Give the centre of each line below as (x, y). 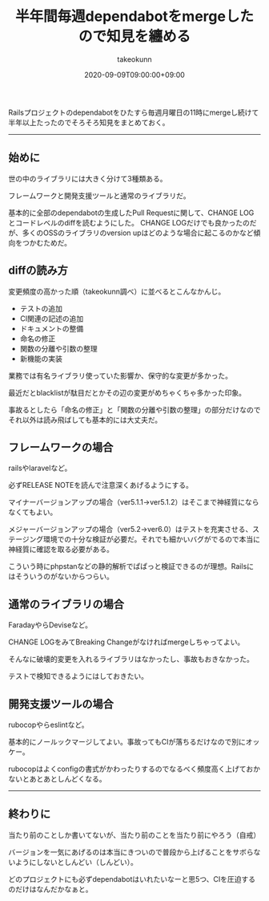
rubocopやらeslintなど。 (48, 724)
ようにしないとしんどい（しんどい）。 (76, 862)
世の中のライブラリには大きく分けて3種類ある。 (88, 178)
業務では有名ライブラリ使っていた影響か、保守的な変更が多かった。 (120, 375)
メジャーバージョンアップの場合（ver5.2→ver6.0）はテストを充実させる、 (130, 530)
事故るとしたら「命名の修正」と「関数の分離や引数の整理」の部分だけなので (134, 409)
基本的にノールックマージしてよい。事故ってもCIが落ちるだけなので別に (127, 742)
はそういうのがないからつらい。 (61, 576)
